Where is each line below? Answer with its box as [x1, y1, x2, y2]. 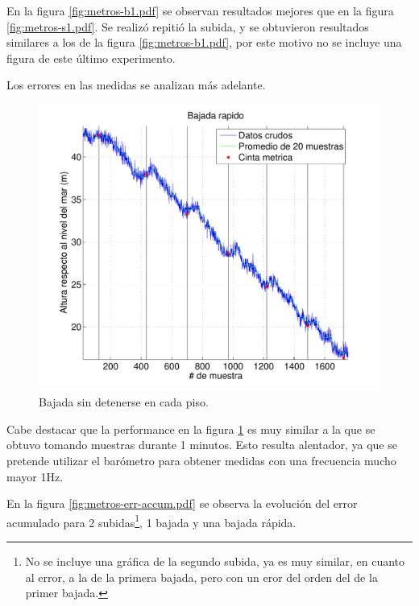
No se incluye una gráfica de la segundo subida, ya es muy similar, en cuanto [25, 553, 405, 570]
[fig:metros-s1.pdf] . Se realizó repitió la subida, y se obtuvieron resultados [6, 18, 369, 35]
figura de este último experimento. [6, 49, 176, 66]
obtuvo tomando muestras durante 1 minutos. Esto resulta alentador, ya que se [6, 436, 397, 453]
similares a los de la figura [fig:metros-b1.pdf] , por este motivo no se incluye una [6, 34, 402, 51]
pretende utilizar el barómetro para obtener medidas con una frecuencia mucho [6, 452, 396, 469]
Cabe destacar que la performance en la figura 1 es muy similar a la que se [6, 420, 375, 437]
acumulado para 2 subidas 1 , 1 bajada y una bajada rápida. [6, 511, 297, 530]
